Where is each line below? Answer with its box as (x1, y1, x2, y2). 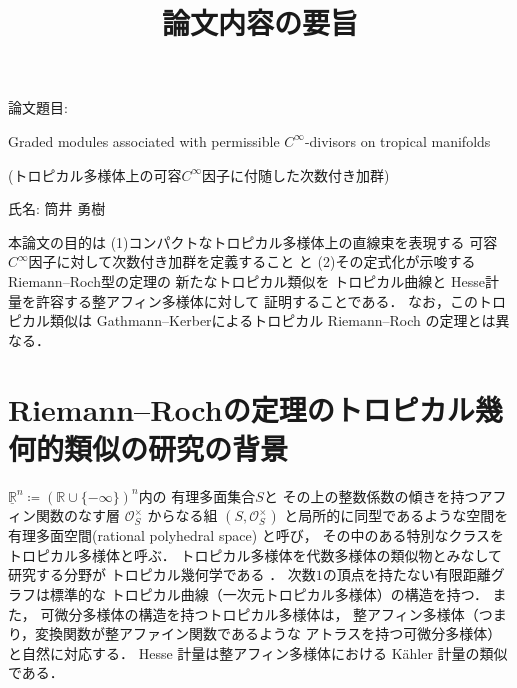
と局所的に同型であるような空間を (284, 505, 509, 526)
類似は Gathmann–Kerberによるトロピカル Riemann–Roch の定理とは (49, 310, 496, 331)
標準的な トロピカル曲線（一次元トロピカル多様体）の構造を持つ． (49, 584, 488, 604)
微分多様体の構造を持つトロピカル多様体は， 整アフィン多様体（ (54, 603, 479, 624)
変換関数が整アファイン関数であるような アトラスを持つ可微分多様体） (35, 623, 502, 644)
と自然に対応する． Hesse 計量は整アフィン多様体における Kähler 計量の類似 (8, 642, 508, 663)
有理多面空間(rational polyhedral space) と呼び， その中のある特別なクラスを (8, 525, 505, 546)
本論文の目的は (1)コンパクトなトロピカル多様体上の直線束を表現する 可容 (8, 231, 498, 252)
